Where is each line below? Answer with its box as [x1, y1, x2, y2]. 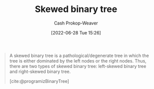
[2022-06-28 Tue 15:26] [51, 29, 101, 35]
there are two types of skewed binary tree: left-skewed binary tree [9, 63, 146, 69]
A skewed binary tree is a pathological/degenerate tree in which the [9, 52, 149, 58]
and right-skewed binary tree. [9, 68, 71, 74]
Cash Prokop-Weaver [53, 20, 98, 26]
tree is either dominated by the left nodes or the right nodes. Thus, [9, 57, 147, 63]
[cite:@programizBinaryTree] [9, 78, 69, 84]
